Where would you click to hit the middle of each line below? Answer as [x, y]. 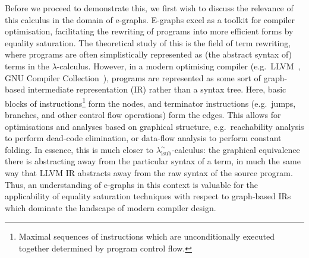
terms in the [27, 66]
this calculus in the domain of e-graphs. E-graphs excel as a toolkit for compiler [150, 19]
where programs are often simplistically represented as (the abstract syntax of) [149, 54]
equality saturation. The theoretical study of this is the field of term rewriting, [148, 42]
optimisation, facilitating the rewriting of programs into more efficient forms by [149, 31]
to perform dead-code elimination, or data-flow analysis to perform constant [143, 138]
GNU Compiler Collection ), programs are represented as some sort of [133, 77]
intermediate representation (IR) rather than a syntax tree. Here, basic [157, 89]
